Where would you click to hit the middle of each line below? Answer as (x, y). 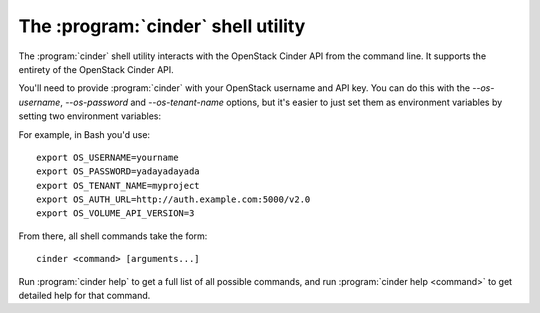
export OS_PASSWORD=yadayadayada (118, 171)
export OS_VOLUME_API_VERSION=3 (115, 213)
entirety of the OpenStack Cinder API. (96, 69)
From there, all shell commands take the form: (113, 236)
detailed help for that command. (84, 296)
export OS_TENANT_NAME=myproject (118, 185)
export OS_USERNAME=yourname (107, 157)
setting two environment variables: (90, 116)
